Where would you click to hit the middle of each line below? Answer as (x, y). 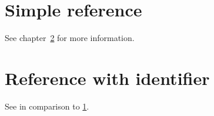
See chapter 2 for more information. (70, 38)
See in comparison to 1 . (47, 106)
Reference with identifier (107, 78)
